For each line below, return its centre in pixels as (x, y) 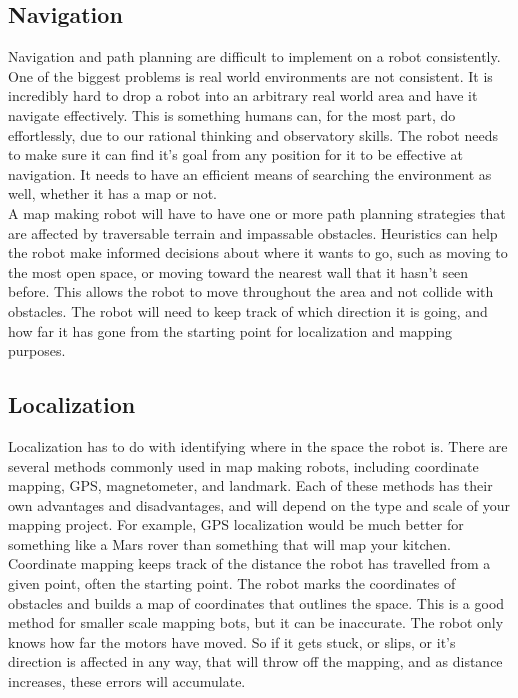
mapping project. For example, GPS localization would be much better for (236, 524)
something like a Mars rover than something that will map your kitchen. (229, 543)
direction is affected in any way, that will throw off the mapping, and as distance (255, 661)
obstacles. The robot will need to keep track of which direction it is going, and (248, 310)
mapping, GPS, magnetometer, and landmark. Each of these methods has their (250, 485)
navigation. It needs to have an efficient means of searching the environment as (250, 173)
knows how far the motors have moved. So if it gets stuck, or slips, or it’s (232, 641)
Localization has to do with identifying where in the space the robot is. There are (258, 445)
